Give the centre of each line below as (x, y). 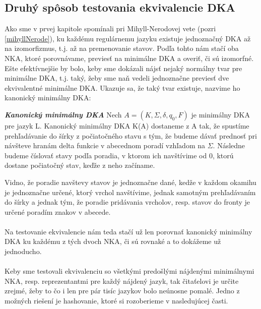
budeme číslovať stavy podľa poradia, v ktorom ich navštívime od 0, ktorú (119, 155)
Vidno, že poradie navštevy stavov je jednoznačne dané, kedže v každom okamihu (130, 182)
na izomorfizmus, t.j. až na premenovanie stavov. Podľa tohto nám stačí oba (122, 48)
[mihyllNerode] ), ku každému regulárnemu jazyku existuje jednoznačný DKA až (128, 38)
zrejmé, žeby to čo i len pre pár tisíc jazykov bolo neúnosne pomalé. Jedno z (122, 291)
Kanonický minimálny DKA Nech (63, 114)
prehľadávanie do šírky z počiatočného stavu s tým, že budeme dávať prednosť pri (131, 135)
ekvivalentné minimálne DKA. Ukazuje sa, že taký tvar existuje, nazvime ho (122, 87)
